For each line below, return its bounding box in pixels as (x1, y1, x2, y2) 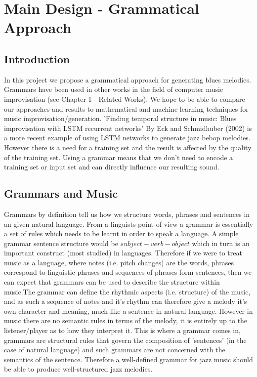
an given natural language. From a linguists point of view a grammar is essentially (4, 218, 253, 229)
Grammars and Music (4, 186, 118, 201)
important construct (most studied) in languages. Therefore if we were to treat (4, 248, 242, 258)
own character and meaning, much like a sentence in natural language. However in (4, 305, 253, 316)
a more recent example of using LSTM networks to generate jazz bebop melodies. (4, 132, 251, 143)
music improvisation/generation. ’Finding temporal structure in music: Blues (4, 113, 237, 124)
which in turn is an (192, 238, 250, 248)
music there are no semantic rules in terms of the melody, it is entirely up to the (4, 315, 248, 326)
